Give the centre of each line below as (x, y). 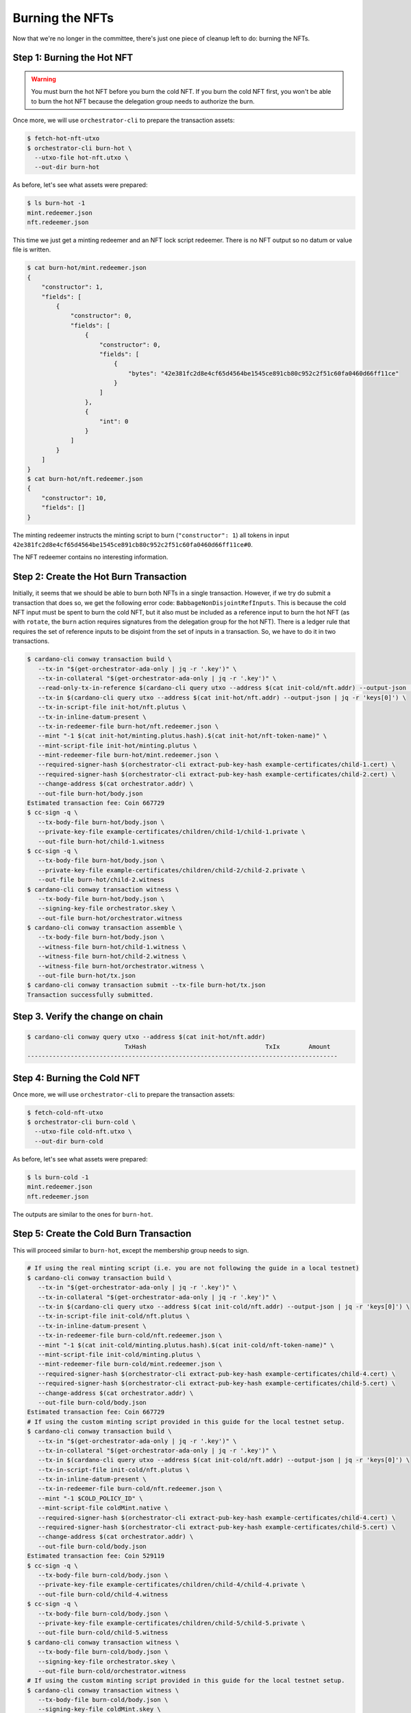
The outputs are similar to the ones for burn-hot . (83, 1214)
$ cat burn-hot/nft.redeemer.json (85, 479)
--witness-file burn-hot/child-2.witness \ (112, 957)
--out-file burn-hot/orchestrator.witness (110, 918)
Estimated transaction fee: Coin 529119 (96, 1556)
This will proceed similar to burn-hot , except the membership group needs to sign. (131, 1250)
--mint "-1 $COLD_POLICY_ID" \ (90, 1498)
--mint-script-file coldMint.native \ (103, 1508)
